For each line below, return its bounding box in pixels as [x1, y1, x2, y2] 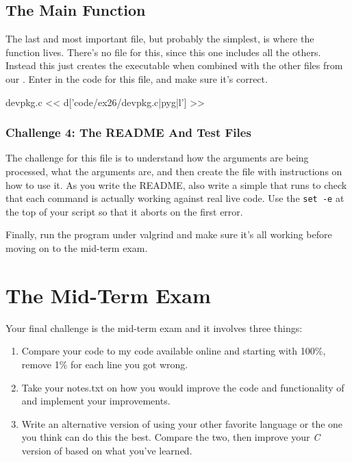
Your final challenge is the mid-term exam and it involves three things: [5, 320, 303, 335]
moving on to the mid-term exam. [5, 241, 148, 255]
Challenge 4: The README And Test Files [5, 124, 251, 141]
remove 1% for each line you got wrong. [21, 357, 188, 371]
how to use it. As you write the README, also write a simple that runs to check [5, 177, 347, 192]
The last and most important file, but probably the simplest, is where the [5, 31, 314, 46]
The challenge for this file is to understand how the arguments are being [5, 151, 309, 165]
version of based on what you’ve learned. [21, 443, 192, 457]
